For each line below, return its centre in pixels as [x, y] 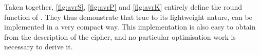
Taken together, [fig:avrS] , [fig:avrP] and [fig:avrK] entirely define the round [123, 7]
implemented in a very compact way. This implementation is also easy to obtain [130, 27]
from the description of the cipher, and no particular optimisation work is [120, 36]
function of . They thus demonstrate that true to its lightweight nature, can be [128, 17]
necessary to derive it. [39, 47]
